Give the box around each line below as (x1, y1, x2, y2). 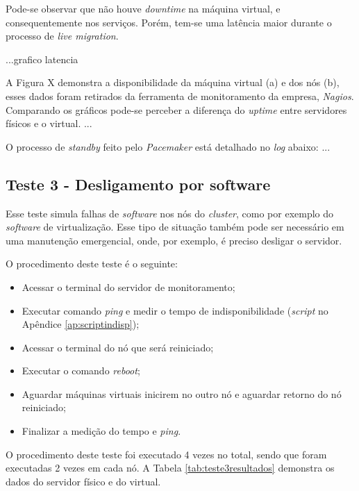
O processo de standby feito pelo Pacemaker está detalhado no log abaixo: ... (6, 139, 331, 153)
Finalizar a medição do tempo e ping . (22, 424, 181, 438)
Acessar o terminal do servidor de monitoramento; (22, 279, 235, 294)
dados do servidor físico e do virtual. (6, 474, 161, 488)
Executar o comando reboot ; (22, 363, 140, 378)
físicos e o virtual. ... (6, 116, 92, 131)
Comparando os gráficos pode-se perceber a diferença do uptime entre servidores (6, 102, 347, 117)
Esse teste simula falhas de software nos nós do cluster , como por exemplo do (6, 206, 334, 220)
